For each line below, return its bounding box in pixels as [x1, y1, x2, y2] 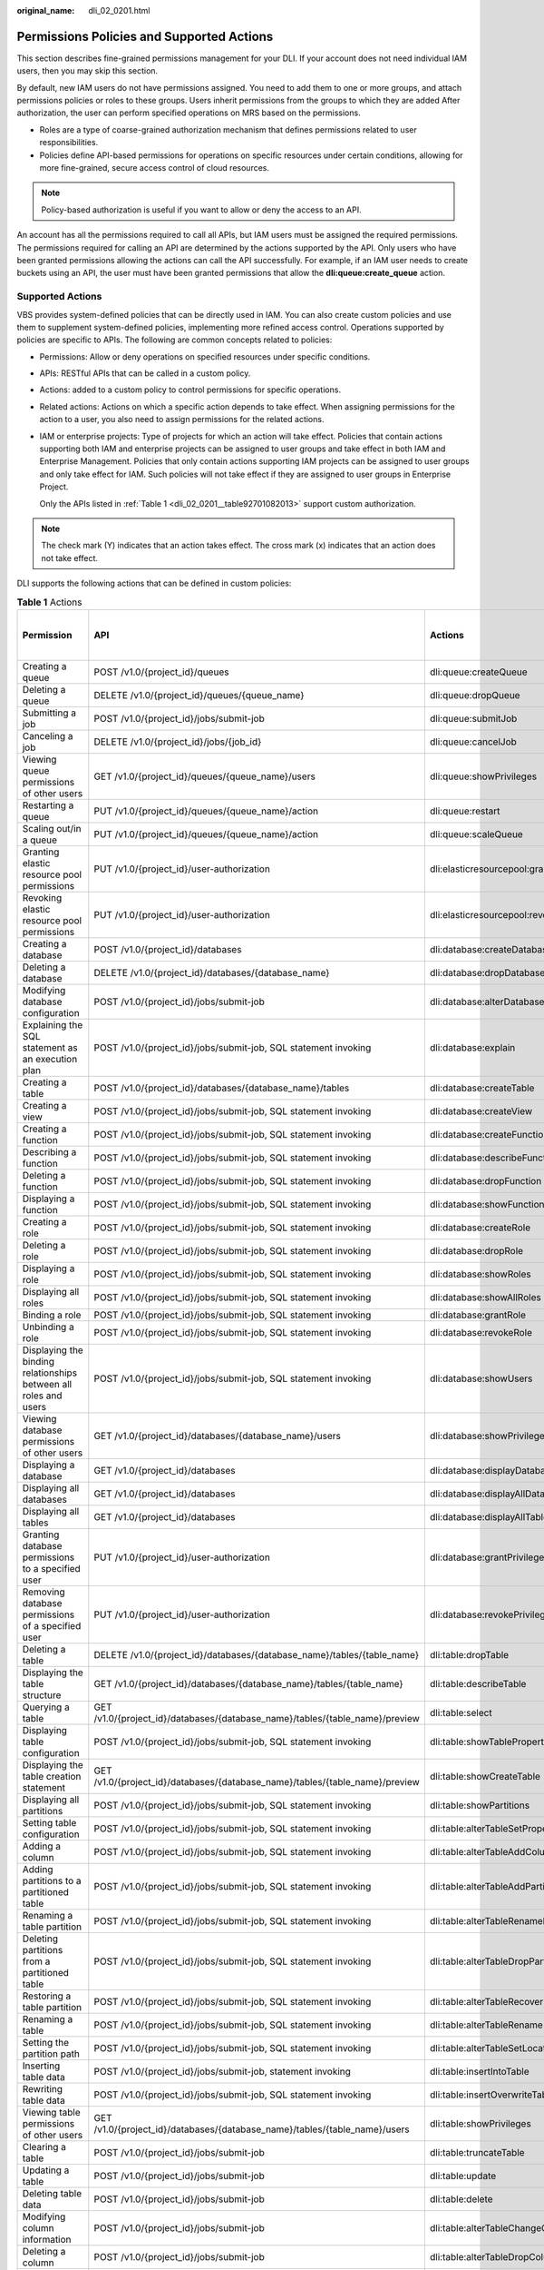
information [22, 2233, 72, 2245]
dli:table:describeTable [429, 1677, 527, 1690]
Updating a [22, 2164, 70, 2176]
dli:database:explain [429, 1041, 516, 1053]
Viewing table [22, 2106, 81, 2118]
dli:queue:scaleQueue [429, 827, 523, 840]
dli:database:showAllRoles [429, 1290, 541, 1303]
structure [22, 1689, 62, 1702]
